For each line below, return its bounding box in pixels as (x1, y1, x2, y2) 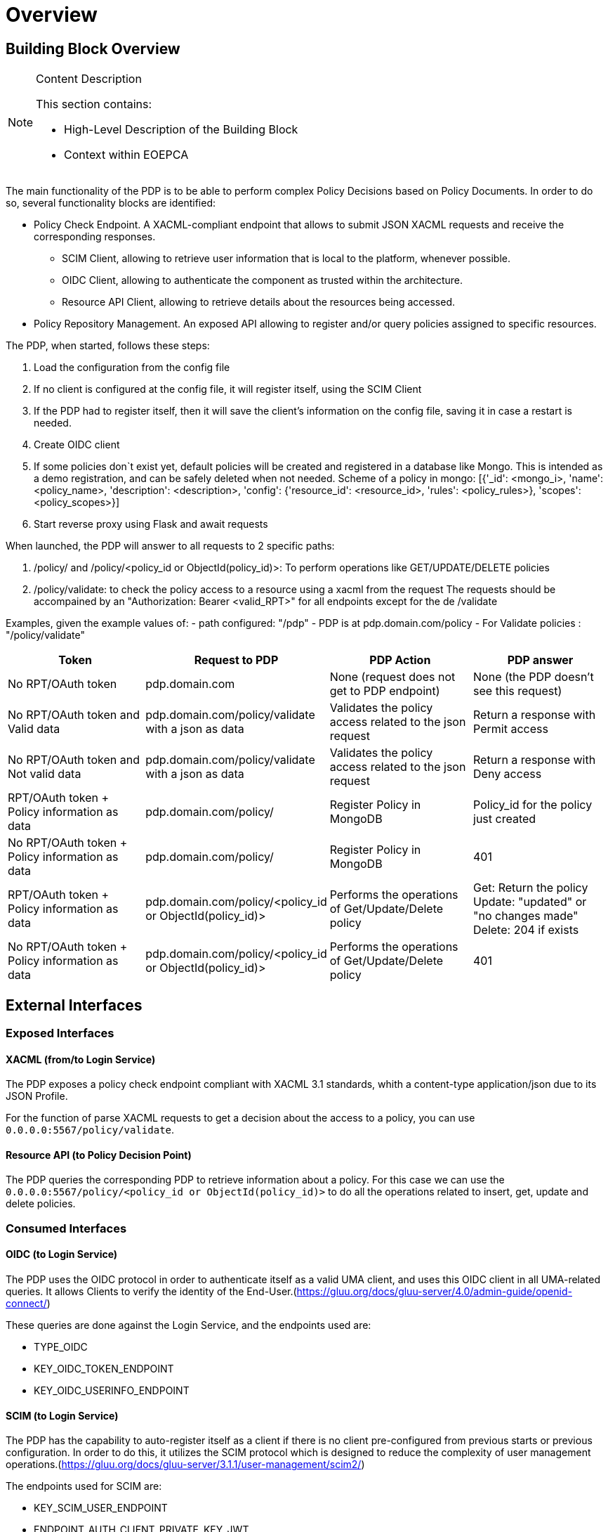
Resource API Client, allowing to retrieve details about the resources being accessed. (62, 296, 456, 309)
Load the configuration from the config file (34, 361, 230, 374)
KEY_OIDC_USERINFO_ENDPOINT (34, 1384, 190, 1397)
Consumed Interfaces (6, 1221, 127, 1235)
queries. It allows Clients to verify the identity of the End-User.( (6, 1285, 297, 1298)
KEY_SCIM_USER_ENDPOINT (34, 1502, 168, 1514)
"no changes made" (473, 909, 579, 923)
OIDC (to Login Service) (6, 1248, 118, 1261)
